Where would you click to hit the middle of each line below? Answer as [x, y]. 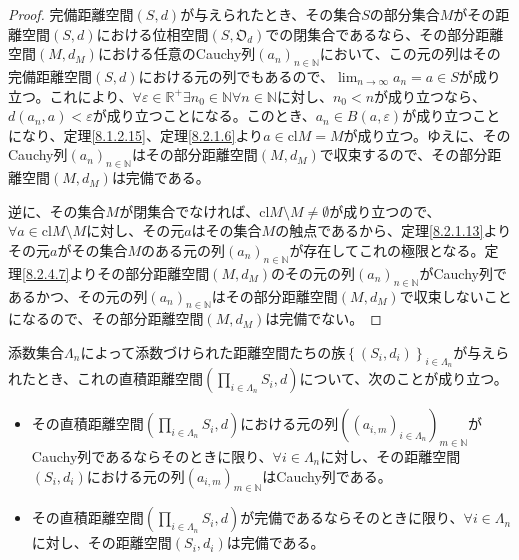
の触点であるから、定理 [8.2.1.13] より [393, 230]
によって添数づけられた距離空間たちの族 [213, 351]
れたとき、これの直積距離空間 [106, 378]
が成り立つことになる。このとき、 [204, 115]
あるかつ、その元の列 [78, 295]
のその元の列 [313, 272]
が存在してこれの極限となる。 [387, 249]
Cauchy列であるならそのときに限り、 [152, 455]
